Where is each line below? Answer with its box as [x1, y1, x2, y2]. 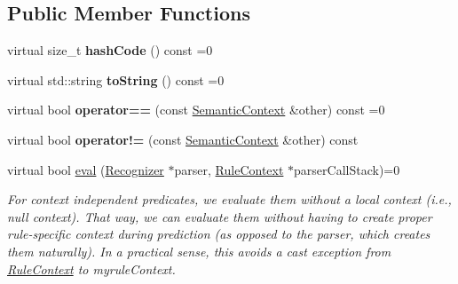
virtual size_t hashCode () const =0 [7, 41, 213, 59]
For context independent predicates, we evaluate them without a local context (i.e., [7, 190, 452, 209]
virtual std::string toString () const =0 [7, 70, 225, 89]
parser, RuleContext [174, 160, 284, 178]
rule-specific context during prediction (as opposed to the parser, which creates [7, 225, 430, 243]
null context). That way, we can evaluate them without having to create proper [7, 207, 432, 225]
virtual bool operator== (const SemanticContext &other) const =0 [7, 100, 385, 119]
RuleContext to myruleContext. [7, 259, 176, 278]
